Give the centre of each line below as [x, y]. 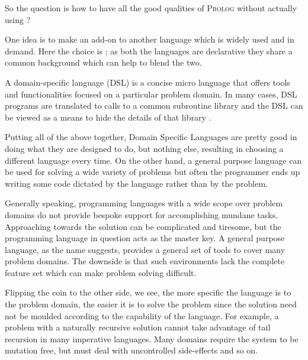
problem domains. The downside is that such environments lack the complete [145, 261]
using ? [18, 19]
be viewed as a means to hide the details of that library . [108, 117]
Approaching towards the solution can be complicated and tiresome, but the [143, 226]
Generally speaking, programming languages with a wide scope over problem [144, 203]
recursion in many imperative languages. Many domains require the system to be [152, 338]
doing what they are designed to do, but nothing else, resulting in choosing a [144, 148]
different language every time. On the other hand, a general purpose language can [153, 160]
